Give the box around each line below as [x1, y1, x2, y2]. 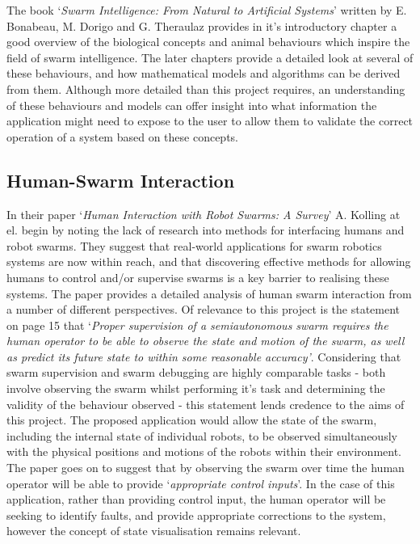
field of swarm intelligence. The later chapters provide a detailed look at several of [6, 48, 414, 65]
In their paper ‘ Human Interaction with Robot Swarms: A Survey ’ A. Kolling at [6, 205, 401, 222]
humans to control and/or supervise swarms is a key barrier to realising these [6, 268, 389, 285]
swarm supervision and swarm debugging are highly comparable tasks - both [6, 364, 386, 381]
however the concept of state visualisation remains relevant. [6, 522, 301, 539]
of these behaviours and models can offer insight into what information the [6, 96, 377, 113]
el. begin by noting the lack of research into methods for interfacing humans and [6, 221, 405, 238]
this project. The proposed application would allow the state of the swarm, [6, 411, 377, 428]
